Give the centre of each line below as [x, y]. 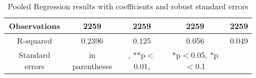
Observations [35, 26]
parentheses [92, 66]
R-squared [34, 40]
